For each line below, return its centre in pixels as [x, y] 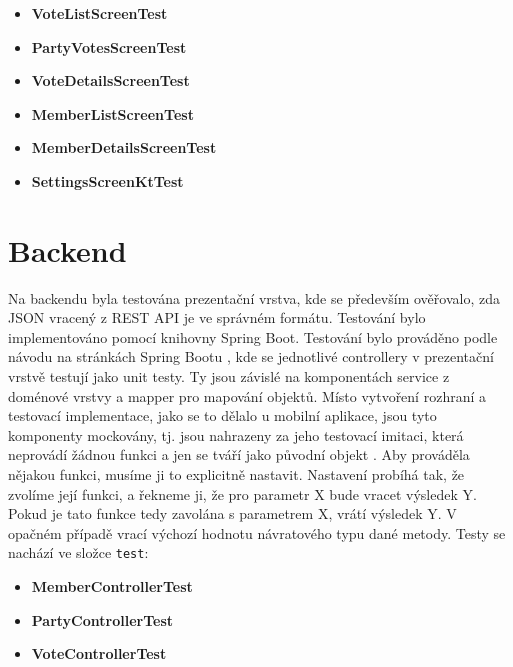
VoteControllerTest [99, 653]
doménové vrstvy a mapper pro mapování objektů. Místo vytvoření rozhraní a [247, 395]
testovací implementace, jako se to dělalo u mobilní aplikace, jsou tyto [222, 415]
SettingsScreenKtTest [107, 180]
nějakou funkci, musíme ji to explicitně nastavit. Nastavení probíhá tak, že [236, 474]
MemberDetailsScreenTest [124, 147]
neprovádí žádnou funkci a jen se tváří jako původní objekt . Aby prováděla [239, 454]
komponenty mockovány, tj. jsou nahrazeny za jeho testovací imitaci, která [236, 434]
